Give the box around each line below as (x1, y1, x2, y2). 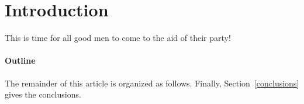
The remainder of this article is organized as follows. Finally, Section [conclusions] (5, 77, 299, 89)
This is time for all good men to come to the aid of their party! (5, 32, 231, 44)
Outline (5, 54, 36, 67)
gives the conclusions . (5, 88, 81, 100)
